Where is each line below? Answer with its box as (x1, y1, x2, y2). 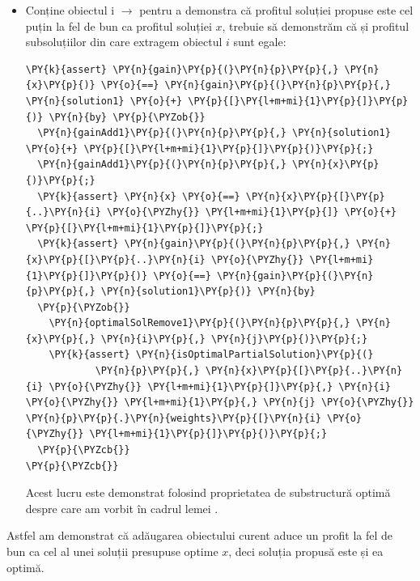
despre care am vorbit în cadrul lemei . (25, 499, 218, 516)
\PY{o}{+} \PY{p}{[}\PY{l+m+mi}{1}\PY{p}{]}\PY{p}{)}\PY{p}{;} (25, 142, 374, 155)
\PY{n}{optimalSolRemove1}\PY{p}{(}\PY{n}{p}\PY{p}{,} (49, 317, 350, 329)
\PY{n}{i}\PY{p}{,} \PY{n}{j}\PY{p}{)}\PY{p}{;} (100, 333, 368, 345)
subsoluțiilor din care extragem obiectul (25, 33, 223, 50)
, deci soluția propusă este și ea (228, 543, 384, 559)
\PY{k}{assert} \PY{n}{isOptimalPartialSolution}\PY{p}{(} (49, 349, 374, 361)
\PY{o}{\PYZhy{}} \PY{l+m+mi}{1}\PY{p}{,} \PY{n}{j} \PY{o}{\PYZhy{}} (25, 397, 414, 409)
